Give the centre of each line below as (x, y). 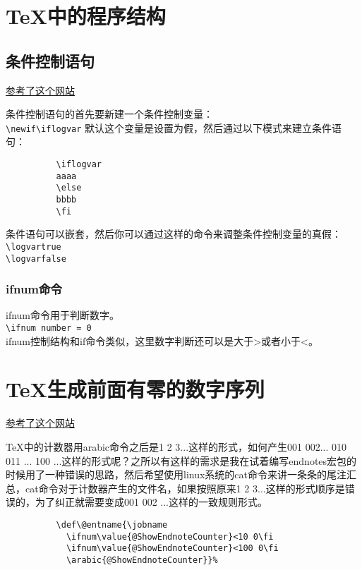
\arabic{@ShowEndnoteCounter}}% (142, 560)
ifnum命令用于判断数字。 (63, 315)
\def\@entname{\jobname (112, 524)
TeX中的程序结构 (86, 16)
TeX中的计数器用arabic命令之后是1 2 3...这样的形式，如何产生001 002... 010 (176, 446)
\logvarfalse (36, 259)
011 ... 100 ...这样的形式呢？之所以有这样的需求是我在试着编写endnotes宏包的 (181, 460)
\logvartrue (34, 247)
